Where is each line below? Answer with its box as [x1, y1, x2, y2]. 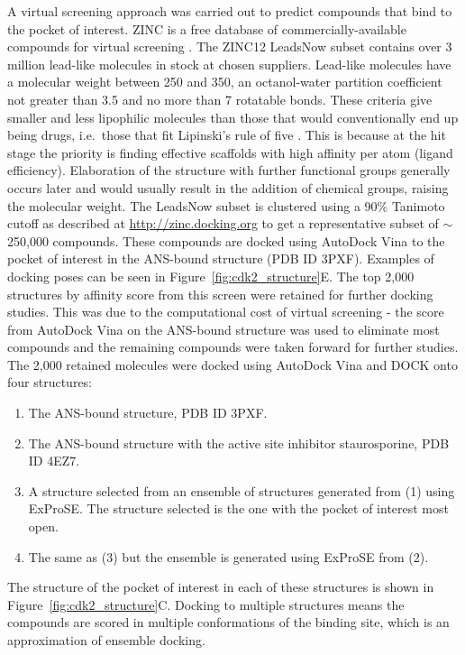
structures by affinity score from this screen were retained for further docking [7, 284, 433, 303]
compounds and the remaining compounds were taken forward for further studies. [7, 337, 459, 356]
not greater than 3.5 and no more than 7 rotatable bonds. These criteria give [7, 89, 433, 108]
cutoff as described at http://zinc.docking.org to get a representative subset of [7, 214, 439, 233]
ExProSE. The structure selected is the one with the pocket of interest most [28, 499, 449, 518]
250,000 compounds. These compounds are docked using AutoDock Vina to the [7, 231, 445, 250]
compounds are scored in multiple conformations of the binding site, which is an [7, 613, 450, 632]
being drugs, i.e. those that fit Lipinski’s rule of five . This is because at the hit [7, 125, 446, 144]
